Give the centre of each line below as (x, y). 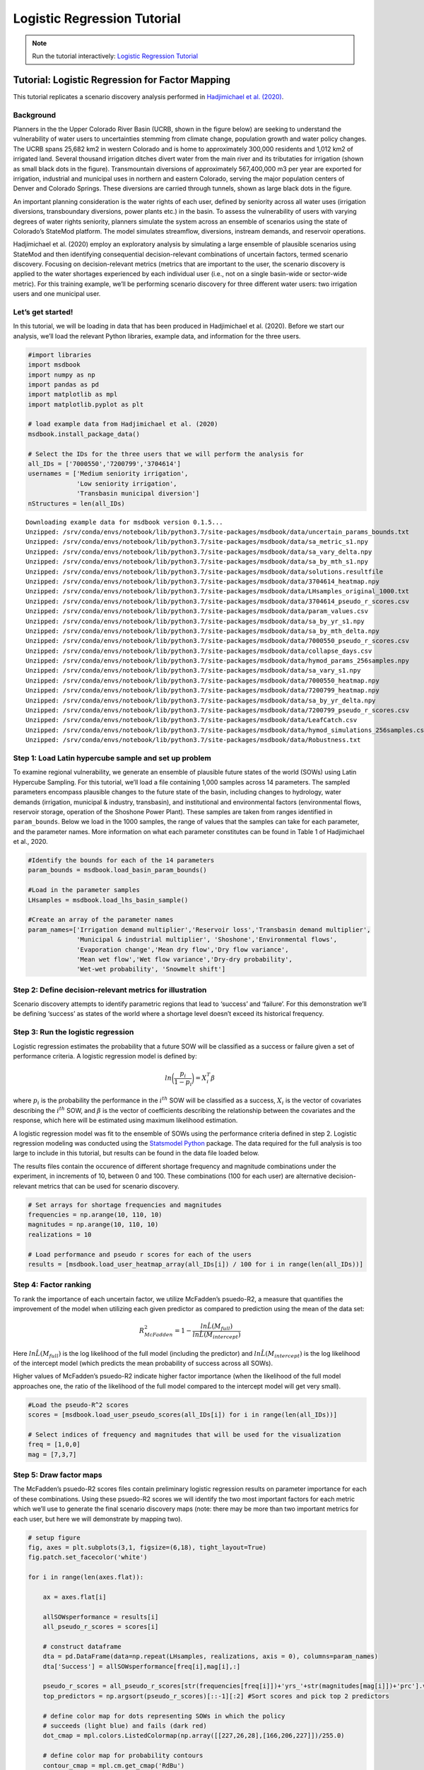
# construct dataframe (82, 1646)
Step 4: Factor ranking (52, 1285)
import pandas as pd (63, 384)
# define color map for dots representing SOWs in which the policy (164, 1716)
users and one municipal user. (57, 294)
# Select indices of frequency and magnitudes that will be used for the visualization (184, 1434)
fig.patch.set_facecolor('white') (88, 1557)
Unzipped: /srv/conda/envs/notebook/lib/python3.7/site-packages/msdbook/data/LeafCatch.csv (192, 720)
